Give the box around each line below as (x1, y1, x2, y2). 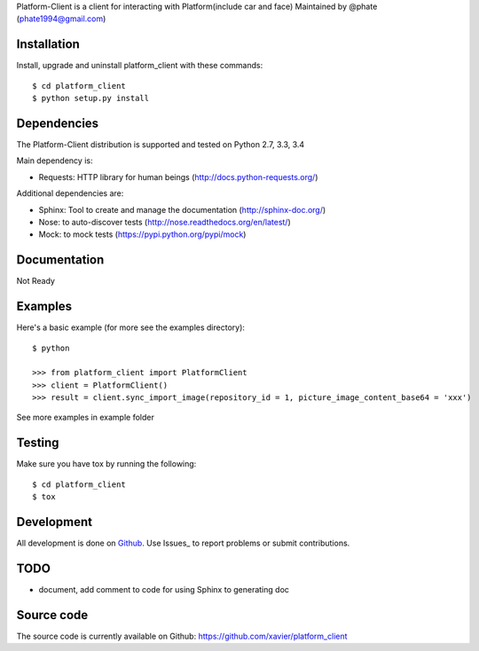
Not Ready (16, 276, 55, 286)
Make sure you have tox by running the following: (16, 459, 197, 469)
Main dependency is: (16, 155, 93, 166)
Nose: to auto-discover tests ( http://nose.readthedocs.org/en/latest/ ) (38, 216, 292, 227)
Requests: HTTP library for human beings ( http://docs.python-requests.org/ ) (38, 171, 318, 182)
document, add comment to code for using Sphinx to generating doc (38, 584, 290, 594)
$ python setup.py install (32, 93, 150, 104)
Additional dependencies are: (16, 188, 124, 199)
